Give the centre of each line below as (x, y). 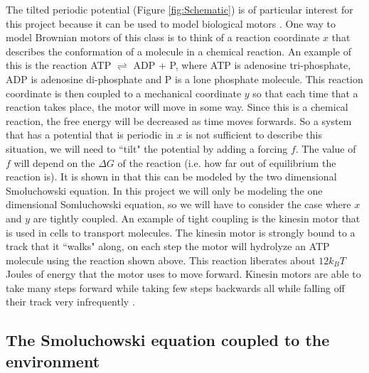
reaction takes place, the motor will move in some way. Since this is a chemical (177, 107)
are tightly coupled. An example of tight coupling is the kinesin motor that (197, 218)
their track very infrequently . (70, 302)
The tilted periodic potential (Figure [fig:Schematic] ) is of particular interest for (180, 9)
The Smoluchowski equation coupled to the (168, 340)
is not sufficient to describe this (254, 135)
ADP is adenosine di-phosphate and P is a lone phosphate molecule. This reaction (184, 79)
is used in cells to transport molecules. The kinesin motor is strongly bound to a (181, 232)
